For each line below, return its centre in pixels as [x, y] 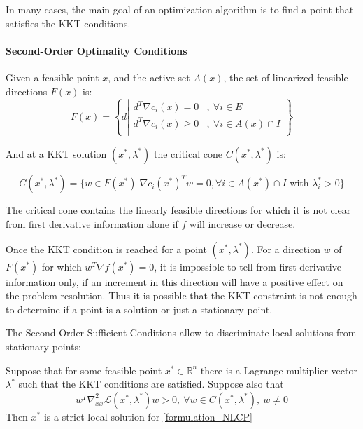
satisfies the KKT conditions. [68, 23]
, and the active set [149, 77]
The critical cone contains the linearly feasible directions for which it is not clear [178, 210]
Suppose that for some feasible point [84, 370]
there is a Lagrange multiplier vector [279, 370]
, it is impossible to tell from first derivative [248, 266]
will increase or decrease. [243, 224]
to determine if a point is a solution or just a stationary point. [139, 309]
